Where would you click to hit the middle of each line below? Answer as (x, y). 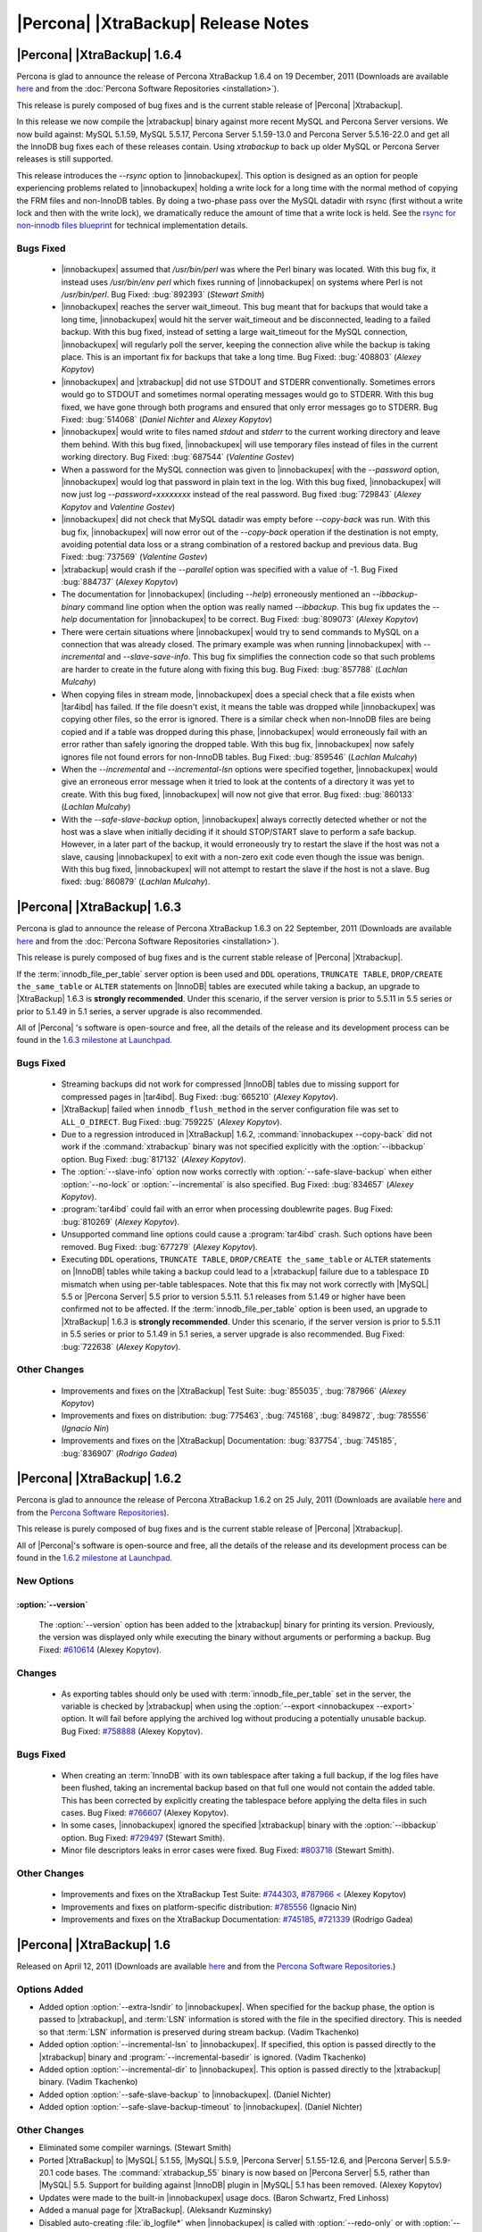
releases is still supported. (65, 159)
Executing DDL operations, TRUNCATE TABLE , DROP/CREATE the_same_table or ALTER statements (246, 1259)
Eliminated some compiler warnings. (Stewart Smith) (135, 2148)
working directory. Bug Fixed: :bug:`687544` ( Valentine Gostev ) (178, 457)
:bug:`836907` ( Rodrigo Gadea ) (119, 1453)
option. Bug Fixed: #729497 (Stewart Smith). (143, 1837)
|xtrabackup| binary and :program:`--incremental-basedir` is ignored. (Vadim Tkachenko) (203, 2057)
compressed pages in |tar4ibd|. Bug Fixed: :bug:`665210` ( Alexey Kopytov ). (199, 1096)
